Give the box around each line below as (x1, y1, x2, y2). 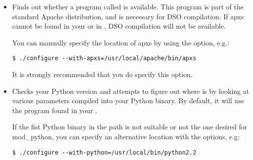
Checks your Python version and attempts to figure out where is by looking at (12, 85, 250, 96)
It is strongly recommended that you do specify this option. (12, 69, 193, 80)
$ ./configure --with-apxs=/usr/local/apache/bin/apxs (12, 55, 197, 62)
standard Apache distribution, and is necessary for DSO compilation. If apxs (12, 11, 244, 21)
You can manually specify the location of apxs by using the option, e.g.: (12, 37, 230, 47)
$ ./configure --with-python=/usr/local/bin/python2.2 (12, 149, 197, 156)
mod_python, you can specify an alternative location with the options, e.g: (12, 131, 240, 141)
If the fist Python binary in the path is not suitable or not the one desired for (12, 121, 248, 132)
